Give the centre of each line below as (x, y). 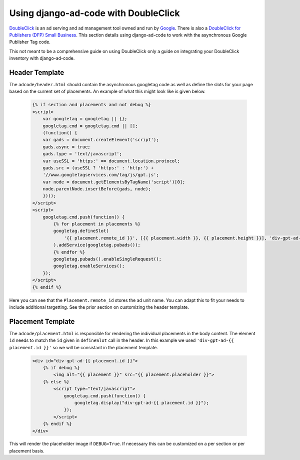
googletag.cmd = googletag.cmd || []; (90, 126)
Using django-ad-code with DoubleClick (94, 13)
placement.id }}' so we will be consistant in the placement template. (84, 347)
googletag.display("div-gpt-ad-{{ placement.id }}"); (142, 403)
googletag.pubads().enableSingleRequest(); (107, 259)
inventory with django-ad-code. (42, 58)
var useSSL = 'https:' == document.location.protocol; (111, 161)
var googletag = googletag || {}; (85, 119)
